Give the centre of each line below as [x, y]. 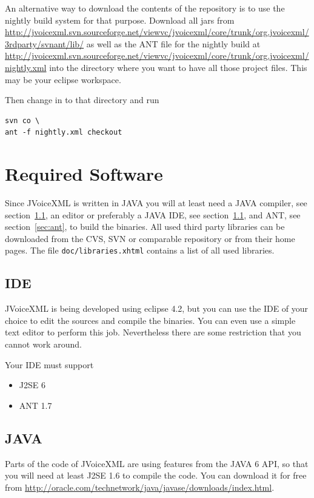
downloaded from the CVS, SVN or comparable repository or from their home [150, 238]
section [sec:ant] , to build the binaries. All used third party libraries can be [145, 227]
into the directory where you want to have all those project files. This [178, 67]
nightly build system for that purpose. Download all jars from [120, 20]
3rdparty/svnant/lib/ [45, 43]
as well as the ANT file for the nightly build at [173, 43]
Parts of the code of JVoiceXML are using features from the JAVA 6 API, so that [157, 463]
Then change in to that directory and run [82, 100]
